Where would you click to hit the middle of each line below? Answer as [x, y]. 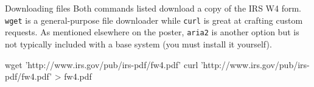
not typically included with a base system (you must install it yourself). [138, 43]
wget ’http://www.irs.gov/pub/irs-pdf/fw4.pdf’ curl [102, 64]
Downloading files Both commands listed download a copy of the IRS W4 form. [153, 8]
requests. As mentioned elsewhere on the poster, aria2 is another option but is [152, 32]
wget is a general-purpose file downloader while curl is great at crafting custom [154, 20]
